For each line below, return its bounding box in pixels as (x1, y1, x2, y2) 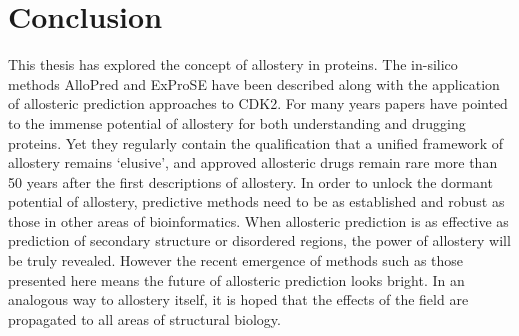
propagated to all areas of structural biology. (8, 308, 281, 329)
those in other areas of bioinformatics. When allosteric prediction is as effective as (8, 210, 509, 231)
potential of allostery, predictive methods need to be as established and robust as (8, 191, 505, 212)
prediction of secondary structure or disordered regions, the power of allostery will (8, 230, 511, 251)
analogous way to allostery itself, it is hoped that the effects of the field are (8, 289, 469, 310)
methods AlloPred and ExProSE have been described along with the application (8, 73, 500, 94)
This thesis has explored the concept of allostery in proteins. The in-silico (8, 54, 458, 75)
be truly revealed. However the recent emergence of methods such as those (8, 250, 464, 271)
